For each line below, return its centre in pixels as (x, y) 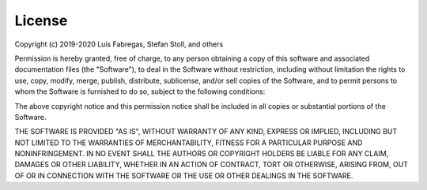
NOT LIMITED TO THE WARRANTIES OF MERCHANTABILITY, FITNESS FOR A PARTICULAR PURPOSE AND (189, 143)
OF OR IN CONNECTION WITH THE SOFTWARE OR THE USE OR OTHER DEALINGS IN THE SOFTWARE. (184, 175)
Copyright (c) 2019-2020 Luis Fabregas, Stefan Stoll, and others (119, 44)
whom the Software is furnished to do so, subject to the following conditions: (140, 91)
